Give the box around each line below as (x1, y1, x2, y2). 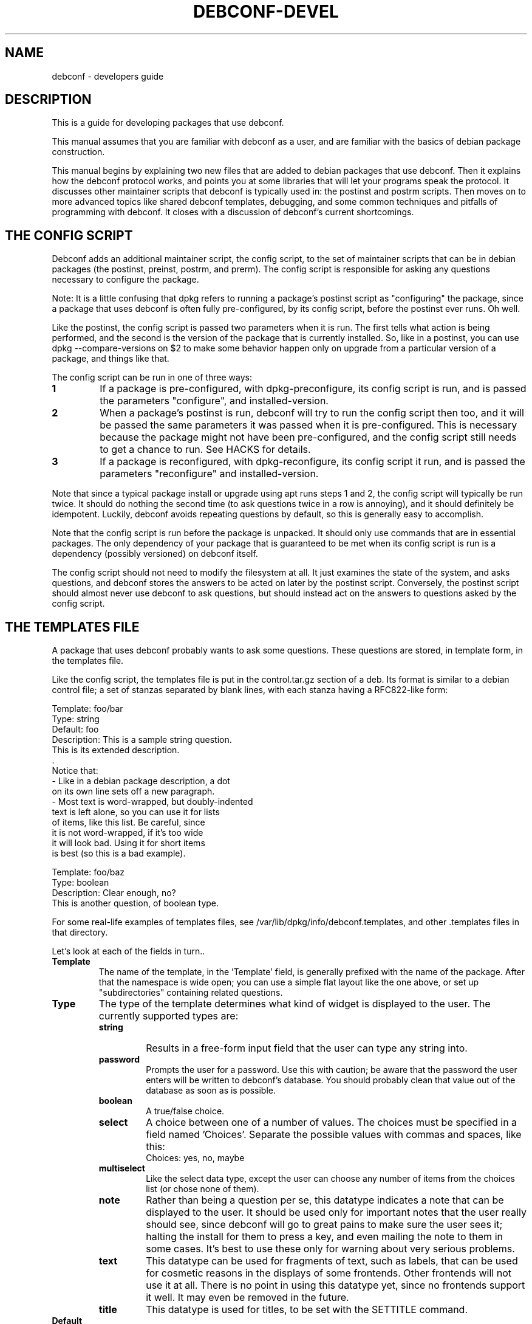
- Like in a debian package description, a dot (52, 776, 230, 787)
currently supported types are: (98, 1010, 239, 1022)
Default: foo (52, 724, 99, 735)
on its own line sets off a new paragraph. (52, 786, 215, 797)
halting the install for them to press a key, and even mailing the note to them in (146, 1230, 503, 1243)
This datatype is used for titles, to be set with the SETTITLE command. (146, 1303, 468, 1316)
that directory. (52, 927, 108, 938)
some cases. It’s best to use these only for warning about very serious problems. (146, 1243, 515, 1255)
